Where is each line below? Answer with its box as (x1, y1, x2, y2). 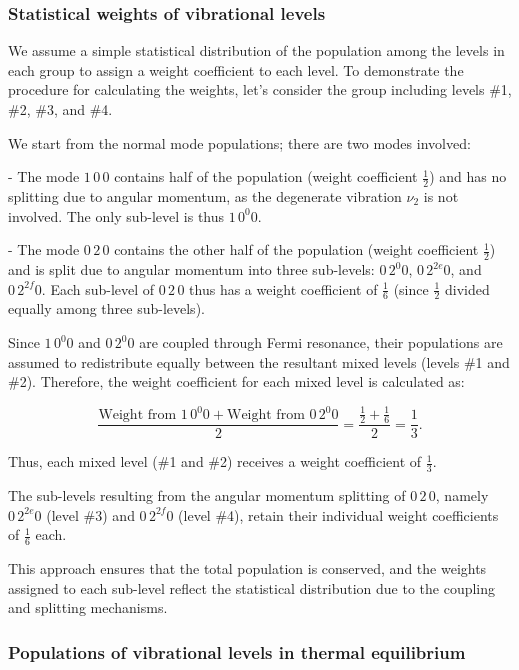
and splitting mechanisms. (8, 597, 168, 618)
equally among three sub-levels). (8, 298, 205, 319)
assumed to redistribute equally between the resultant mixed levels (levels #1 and (8, 351, 510, 372)
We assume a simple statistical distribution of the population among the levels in (8, 40, 505, 61)
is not (423, 186, 459, 207)
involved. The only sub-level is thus (8, 205, 225, 226)
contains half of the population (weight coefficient (114, 166, 418, 187)
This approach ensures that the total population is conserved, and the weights (8, 558, 487, 579)
